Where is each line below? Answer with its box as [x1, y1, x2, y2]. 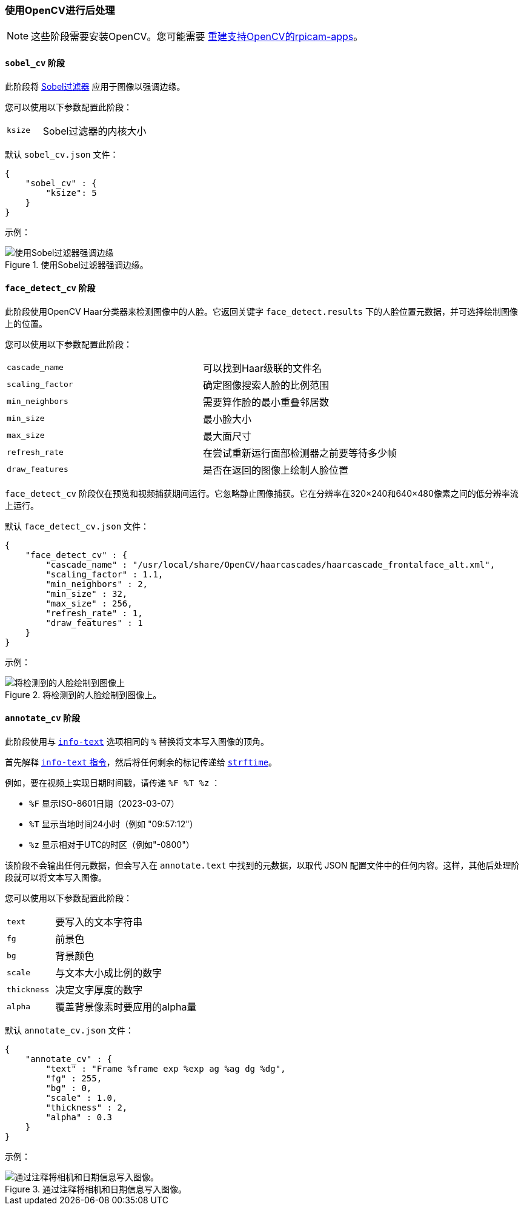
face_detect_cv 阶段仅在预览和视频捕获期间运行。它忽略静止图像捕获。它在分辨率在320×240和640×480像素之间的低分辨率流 [5, 488, 519, 499]
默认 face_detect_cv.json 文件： [5, 520, 150, 531]
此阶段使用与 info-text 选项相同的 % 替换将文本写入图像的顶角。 [5, 736, 270, 747]
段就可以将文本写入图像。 [5, 872, 107, 883]
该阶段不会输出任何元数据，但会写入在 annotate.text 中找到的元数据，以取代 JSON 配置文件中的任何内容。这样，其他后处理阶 [5, 860, 520, 871]
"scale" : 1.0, [45, 1093, 118, 1103]
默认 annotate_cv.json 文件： [5, 1025, 134, 1036]
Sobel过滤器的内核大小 [42, 124, 147, 137]
